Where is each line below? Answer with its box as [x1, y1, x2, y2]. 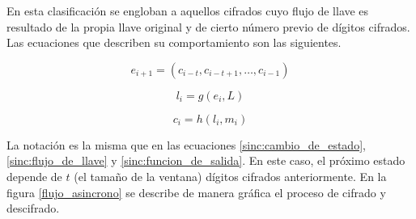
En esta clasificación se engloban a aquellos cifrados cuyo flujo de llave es [6, 2, 369, 19]
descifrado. [6, 200, 60, 217]
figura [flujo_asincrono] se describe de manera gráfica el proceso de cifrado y [6, 183, 386, 200]
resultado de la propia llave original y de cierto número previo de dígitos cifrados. [6, 18, 410, 35]
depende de [6, 167, 62, 184]
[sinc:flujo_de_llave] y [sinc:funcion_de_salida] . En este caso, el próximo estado [6, 152, 405, 169]
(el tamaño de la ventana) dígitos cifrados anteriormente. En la [74, 167, 387, 184]
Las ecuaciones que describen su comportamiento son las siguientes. [6, 34, 342, 51]
